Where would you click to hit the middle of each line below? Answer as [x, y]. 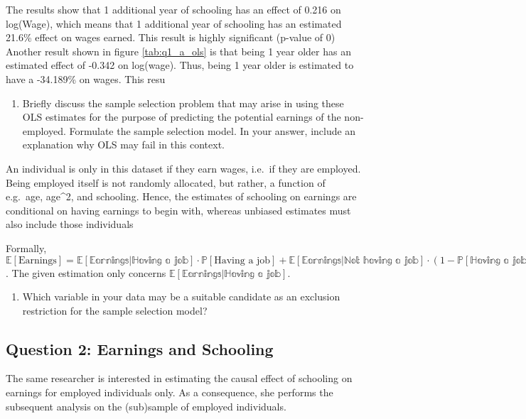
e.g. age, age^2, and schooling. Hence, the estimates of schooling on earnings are [181, 196]
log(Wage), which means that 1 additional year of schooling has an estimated [174, 23]
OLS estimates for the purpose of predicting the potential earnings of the [182, 117]
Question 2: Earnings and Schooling [140, 348]
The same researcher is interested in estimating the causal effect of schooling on [179, 378]
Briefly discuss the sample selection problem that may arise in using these [183, 103]
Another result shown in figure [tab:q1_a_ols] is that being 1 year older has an [178, 51]
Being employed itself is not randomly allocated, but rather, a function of [166, 182]
